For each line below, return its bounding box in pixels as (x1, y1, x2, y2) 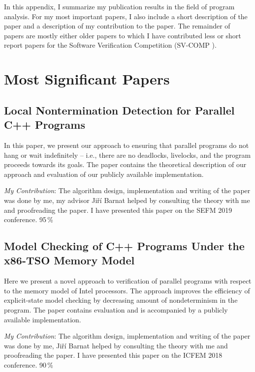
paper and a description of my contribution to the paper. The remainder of (4, 21, 230, 31)
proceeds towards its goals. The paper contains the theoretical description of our (4, 159, 247, 170)
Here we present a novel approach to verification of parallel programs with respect (4, 276, 252, 286)
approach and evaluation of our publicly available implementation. (4, 169, 204, 179)
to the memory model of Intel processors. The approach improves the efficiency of (4, 285, 250, 295)
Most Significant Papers (4, 69, 170, 89)
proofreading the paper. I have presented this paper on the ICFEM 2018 (4, 350, 223, 360)
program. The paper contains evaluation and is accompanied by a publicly (4, 305, 228, 315)
